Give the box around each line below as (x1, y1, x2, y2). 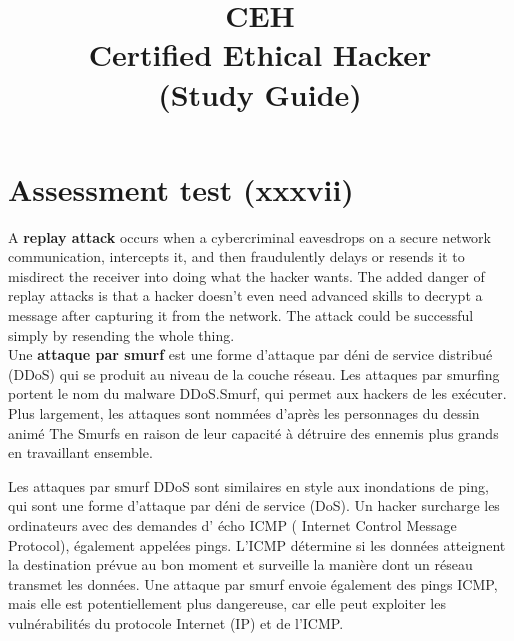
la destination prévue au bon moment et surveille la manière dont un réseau (8, 554, 473, 575)
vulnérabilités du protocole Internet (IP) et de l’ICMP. (8, 612, 344, 633)
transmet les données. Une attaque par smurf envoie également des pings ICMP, (8, 573, 498, 594)
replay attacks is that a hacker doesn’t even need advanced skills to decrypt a (8, 285, 483, 306)
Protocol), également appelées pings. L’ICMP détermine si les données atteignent (8, 534, 506, 555)
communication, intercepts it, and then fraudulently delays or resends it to (8, 246, 465, 267)
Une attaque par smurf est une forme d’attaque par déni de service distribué (8, 344, 493, 365)
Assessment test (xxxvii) (8, 168, 354, 209)
